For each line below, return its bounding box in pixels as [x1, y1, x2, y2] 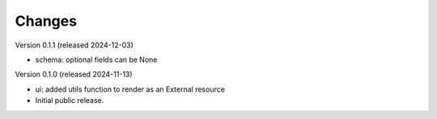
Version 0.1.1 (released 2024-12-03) [15, 40, 134, 50]
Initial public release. [35, 96, 104, 105]
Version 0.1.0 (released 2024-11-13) [15, 69, 133, 80]
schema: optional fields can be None [35, 55, 158, 64]
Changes [15, 12, 77, 30]
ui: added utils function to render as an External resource [35, 84, 226, 94]
